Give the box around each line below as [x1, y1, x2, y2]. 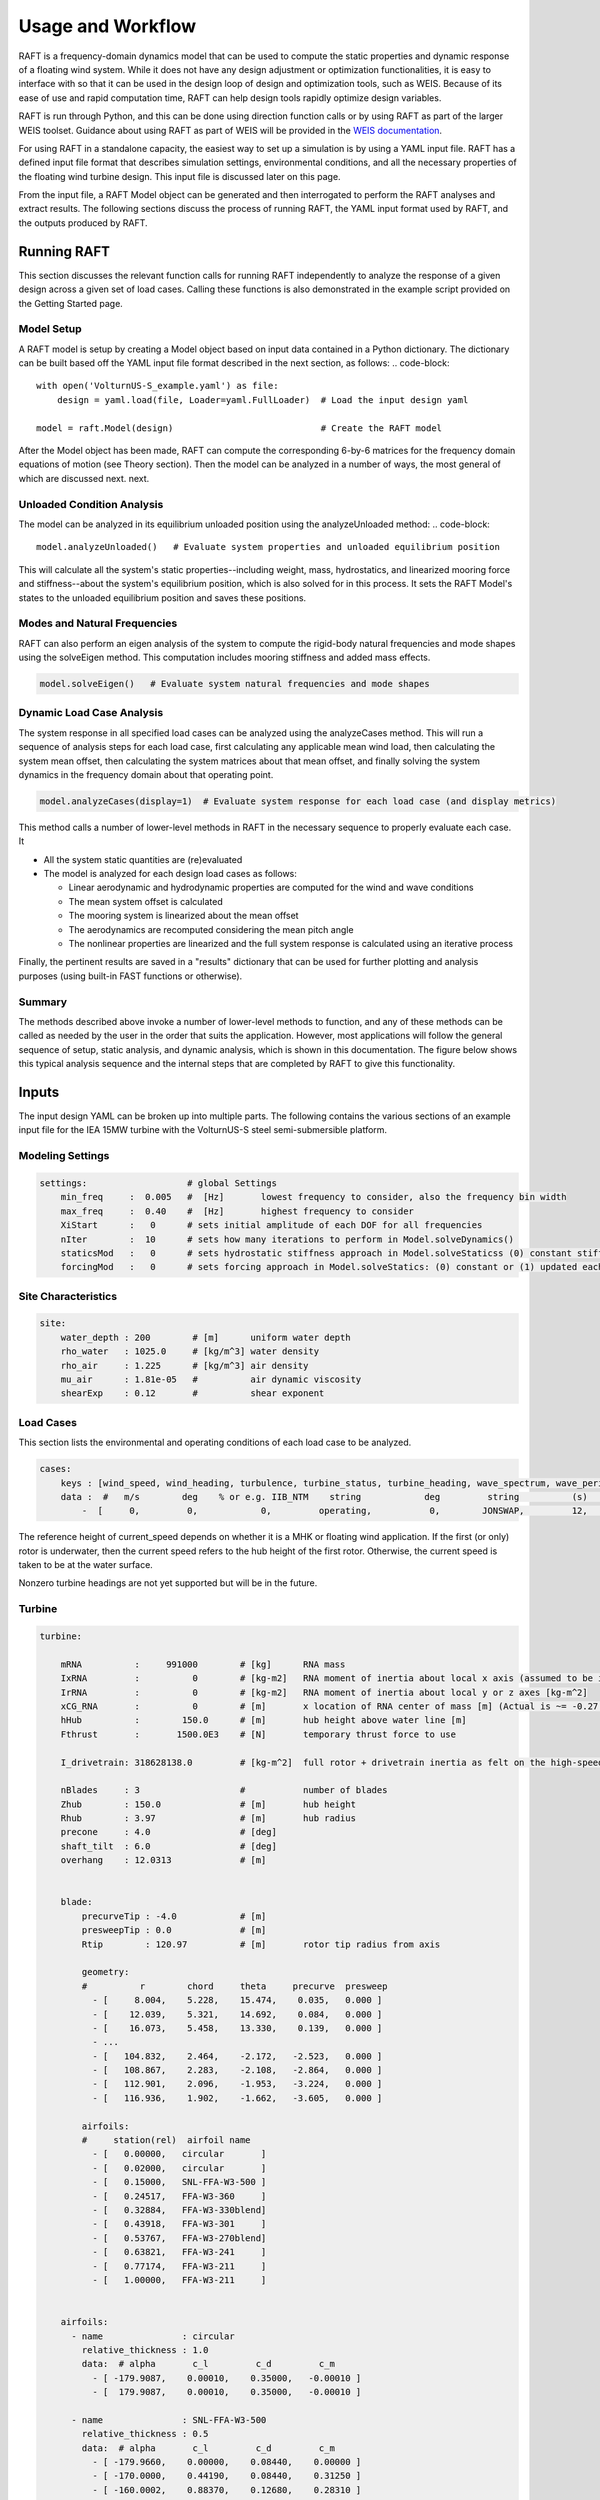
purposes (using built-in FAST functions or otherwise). [18, 970, 243, 982]
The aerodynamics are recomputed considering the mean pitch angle [68, 923, 354, 935]
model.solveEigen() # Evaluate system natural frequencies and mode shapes [39, 678, 430, 690]
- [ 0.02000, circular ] [91, 2162, 267, 2174]
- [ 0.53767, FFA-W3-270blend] [91, 2232, 267, 2244]
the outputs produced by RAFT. [18, 216, 148, 229]
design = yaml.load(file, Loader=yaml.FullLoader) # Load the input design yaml [56, 394, 469, 405]
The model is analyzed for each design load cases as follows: [43, 868, 297, 880]
